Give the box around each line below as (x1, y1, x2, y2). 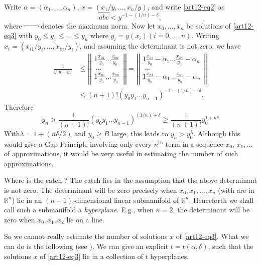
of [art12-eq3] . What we (176, 231, 249, 241)
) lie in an (12, 194, 42, 205)
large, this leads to (111, 128, 168, 138)
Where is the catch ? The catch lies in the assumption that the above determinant (4, 175, 257, 185)
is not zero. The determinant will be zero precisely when (4, 184, 177, 195)
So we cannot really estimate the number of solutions (4, 231, 168, 241)
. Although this (193, 128, 240, 138)
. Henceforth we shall (189, 194, 254, 205)
